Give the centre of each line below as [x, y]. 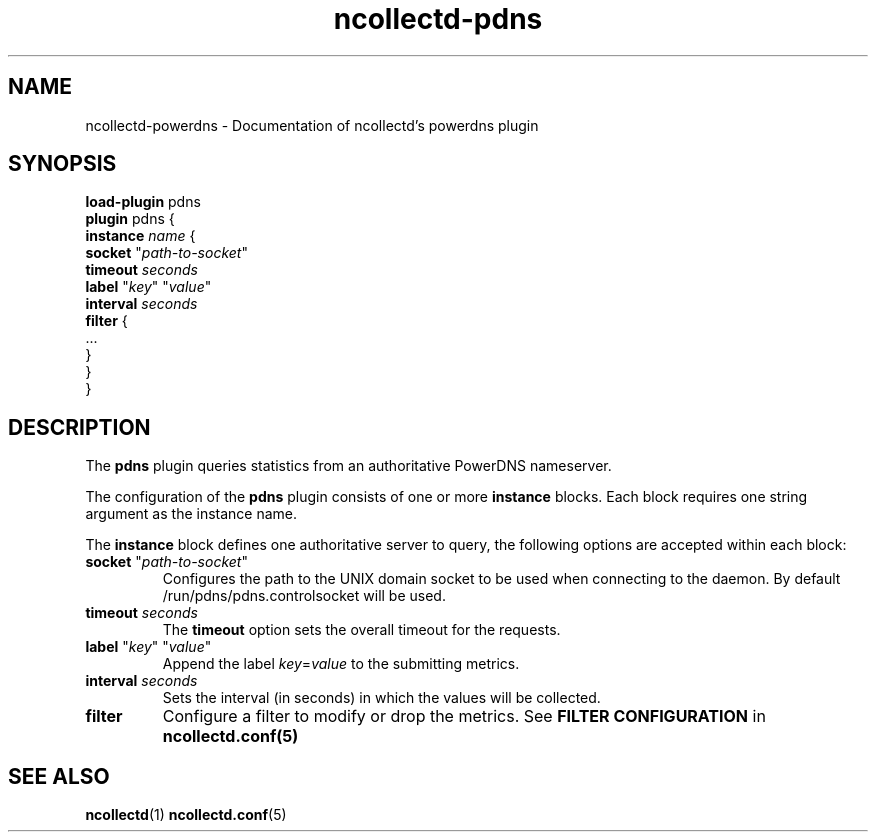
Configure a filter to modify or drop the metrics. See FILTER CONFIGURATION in [464, 716]
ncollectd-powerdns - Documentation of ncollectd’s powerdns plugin [312, 125]
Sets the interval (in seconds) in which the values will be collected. [381, 698]
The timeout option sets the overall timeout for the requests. [361, 630]
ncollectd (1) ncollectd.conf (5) [186, 815]
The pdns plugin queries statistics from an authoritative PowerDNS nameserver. [348, 466]
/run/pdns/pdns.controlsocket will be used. [304, 596]
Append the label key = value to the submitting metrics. [341, 664]
